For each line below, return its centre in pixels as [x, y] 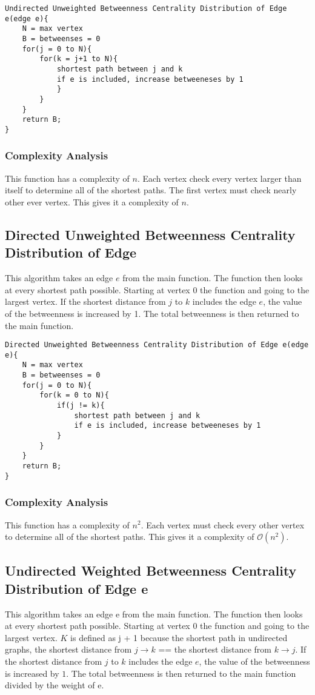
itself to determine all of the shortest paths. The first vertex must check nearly [151, 190]
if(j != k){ [81, 406]
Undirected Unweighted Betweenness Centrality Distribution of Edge [146, 8]
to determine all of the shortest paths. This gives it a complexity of [130, 537]
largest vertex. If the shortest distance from [85, 301]
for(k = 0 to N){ [74, 395]
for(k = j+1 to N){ [79, 59]
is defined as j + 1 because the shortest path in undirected [179, 637]
